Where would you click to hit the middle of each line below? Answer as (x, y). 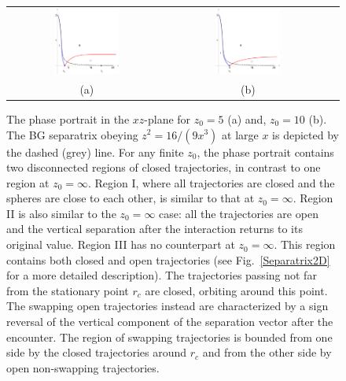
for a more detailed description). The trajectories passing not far (162, 275)
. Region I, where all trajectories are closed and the (212, 182)
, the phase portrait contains (265, 152)
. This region (305, 244)
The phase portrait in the (68, 118)
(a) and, (247, 118)
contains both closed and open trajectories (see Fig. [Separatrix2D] (168, 259)
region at (28, 182)
